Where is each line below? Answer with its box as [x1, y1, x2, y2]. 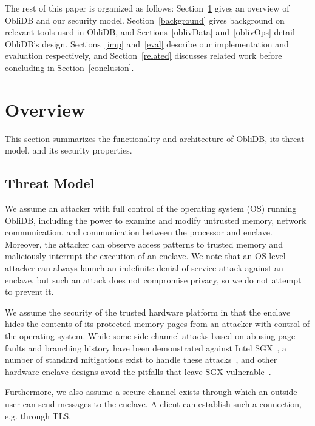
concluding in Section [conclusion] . [5, 61, 134, 73]
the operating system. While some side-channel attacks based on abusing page [5, 330, 296, 342]
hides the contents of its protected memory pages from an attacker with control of [5, 317, 310, 330]
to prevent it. [5, 285, 54, 298]
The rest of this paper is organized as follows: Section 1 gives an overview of [5, 2, 290, 14]
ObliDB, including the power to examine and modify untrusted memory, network [5, 214, 307, 226]
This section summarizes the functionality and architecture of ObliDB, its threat [5, 132, 305, 144]
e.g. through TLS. [5, 409, 72, 422]
